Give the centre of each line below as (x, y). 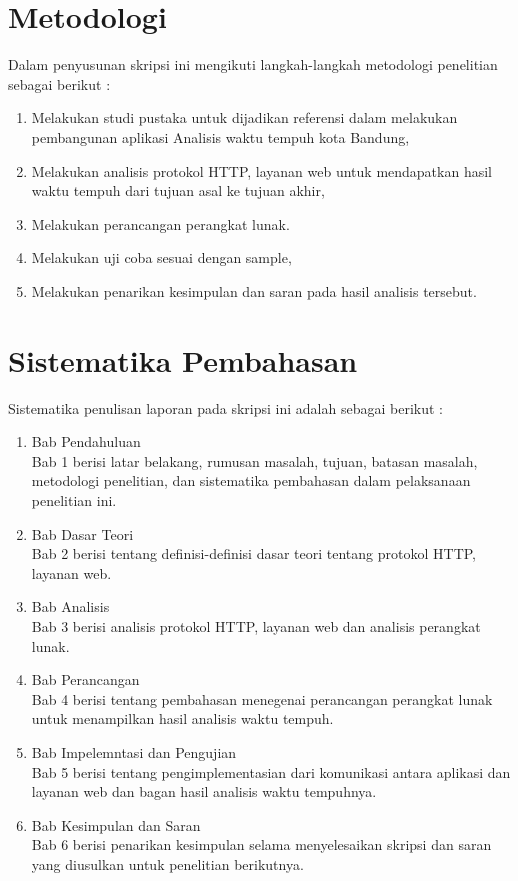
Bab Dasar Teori (82, 533)
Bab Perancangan (85, 679)
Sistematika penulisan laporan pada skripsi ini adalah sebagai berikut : (225, 407)
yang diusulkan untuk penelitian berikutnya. (167, 863)
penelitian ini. (74, 499)
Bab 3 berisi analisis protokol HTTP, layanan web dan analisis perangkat (256, 625)
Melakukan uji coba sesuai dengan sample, (161, 257)
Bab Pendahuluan (86, 441)
